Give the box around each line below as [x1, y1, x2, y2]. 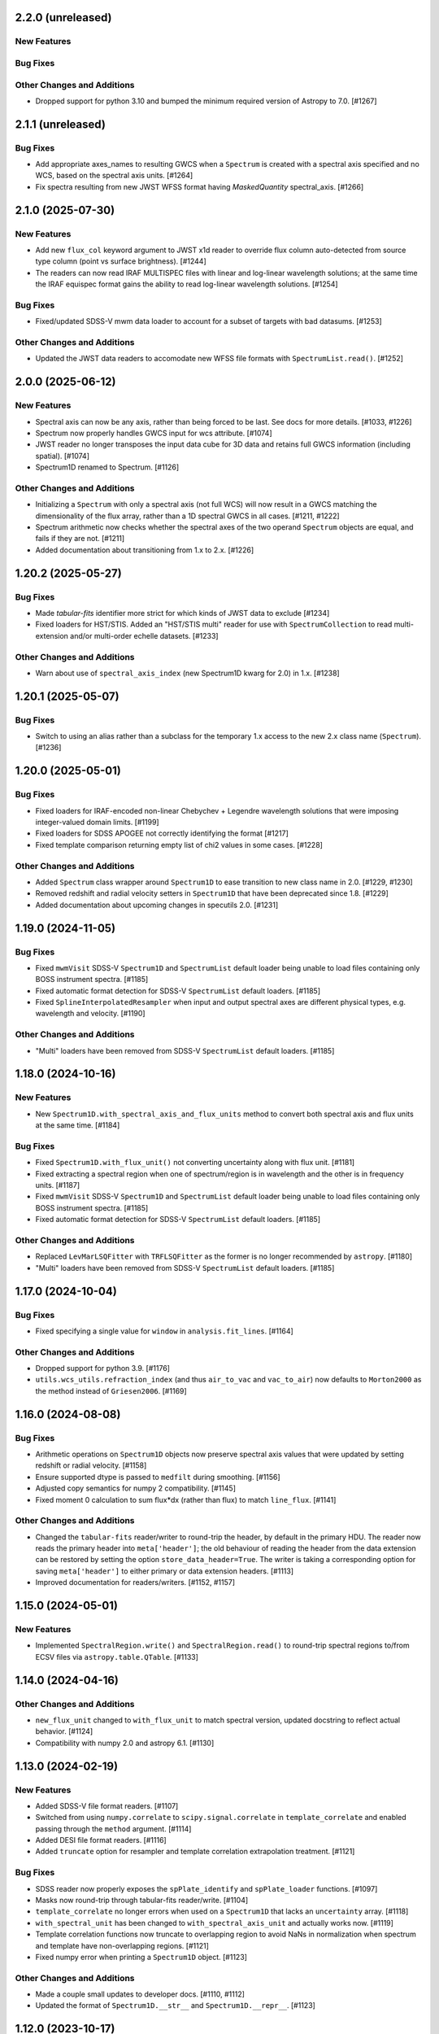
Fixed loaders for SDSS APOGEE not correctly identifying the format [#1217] [35, 828, 289, 838]
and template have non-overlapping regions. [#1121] [35, 1940, 209, 1950]
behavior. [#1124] [35, 1726, 93, 1736]
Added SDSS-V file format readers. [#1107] [35, 1800, 179, 1810]
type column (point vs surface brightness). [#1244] [35, 256, 206, 266]
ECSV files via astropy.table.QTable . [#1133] [35, 1652, 199, 1661]
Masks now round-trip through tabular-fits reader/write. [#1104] [35, 1896, 249, 1905]
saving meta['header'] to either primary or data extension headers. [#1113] [35, 1566, 294, 1576]
